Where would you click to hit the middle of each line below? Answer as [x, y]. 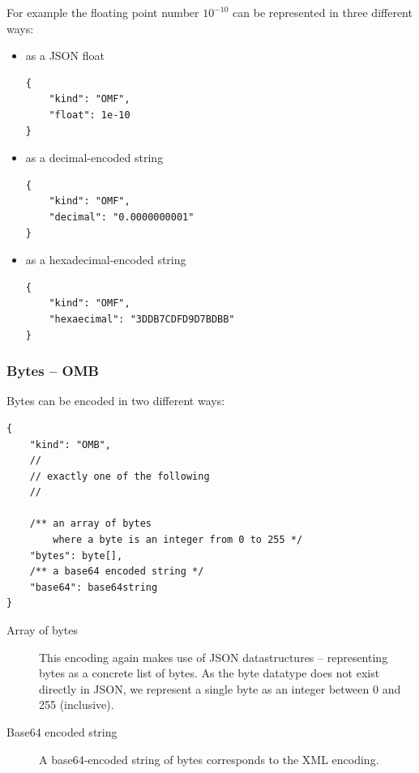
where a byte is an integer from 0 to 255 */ [178, 540]
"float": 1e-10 [90, 115]
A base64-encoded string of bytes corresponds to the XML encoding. [209, 759]
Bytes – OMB [53, 371]
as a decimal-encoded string [94, 158]
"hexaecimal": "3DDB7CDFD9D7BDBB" [142, 319]
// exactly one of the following [120, 476]
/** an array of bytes [90, 524]
